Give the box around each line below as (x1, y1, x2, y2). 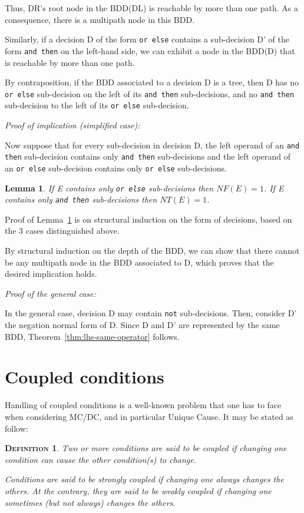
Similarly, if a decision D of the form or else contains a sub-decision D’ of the (5, 33, 289, 45)
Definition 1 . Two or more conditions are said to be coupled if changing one (5, 442, 287, 454)
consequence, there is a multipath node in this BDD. (5, 13, 195, 25)
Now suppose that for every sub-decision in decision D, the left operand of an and (5, 138, 300, 151)
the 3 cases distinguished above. (5, 224, 120, 237)
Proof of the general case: (5, 287, 96, 299)
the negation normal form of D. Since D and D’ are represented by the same (5, 319, 280, 331)
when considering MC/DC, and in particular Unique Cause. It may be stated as (5, 411, 293, 422)
